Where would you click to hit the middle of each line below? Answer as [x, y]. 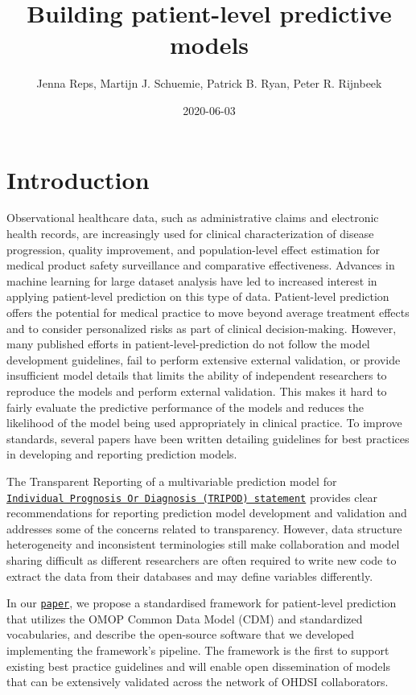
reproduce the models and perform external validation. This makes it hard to [197, 391]
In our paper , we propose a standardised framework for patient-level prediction [202, 603]
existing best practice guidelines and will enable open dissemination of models [198, 666]
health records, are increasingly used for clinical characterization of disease [190, 234]
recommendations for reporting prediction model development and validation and [207, 513]
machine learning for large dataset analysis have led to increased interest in [192, 280]
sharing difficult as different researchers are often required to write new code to [202, 559]
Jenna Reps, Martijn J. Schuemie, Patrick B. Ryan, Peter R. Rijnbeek [209, 83]
